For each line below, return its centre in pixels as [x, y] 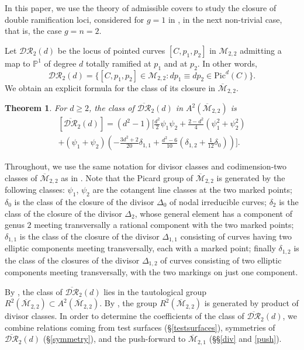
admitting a [261, 50]
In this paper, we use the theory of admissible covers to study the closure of [141, 8]
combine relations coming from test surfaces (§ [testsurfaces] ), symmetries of [140, 327]
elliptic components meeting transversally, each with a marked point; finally [140, 248]
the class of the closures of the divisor [72, 260]
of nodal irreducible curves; [218, 201]
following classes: [35, 190]
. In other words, [227, 63]
